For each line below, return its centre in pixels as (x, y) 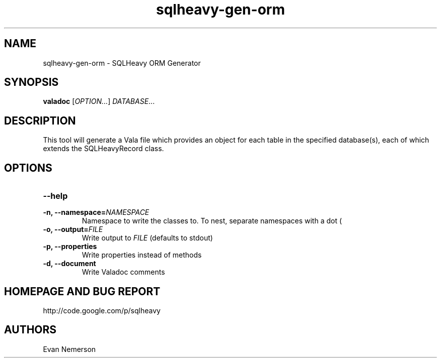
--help (55, 196)
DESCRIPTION (40, 120)
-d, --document (69, 264)
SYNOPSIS (31, 82)
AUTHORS (30, 330)
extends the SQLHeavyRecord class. (103, 149)
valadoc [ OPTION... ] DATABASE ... (99, 101)
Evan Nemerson (69, 349)
